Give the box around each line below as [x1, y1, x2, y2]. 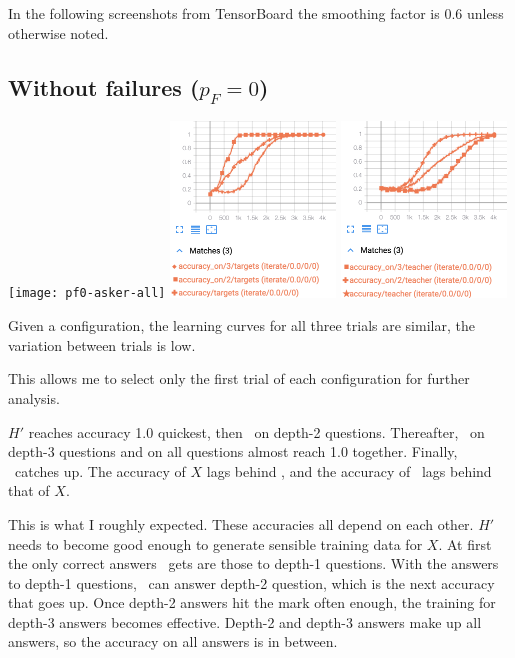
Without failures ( [8, 71, 200, 102]
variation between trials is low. [8, 334, 196, 355]
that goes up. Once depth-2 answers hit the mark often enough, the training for [8, 592, 496, 613]
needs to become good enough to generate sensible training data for [8, 533, 423, 554]
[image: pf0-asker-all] [8, 286, 166, 301]
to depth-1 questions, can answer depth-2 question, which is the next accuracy [8, 572, 495, 593]
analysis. [8, 387, 60, 408]
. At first [438, 533, 492, 554]
